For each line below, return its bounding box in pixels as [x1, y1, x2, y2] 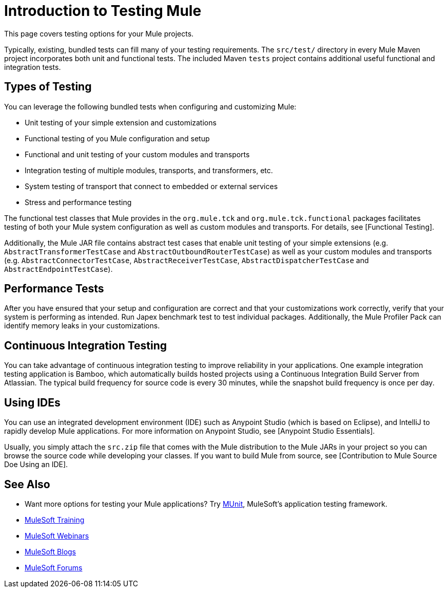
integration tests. [4, 62, 61, 71]
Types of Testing [4, 80, 92, 94]
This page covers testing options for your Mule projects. [4, 29, 194, 38]
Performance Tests [4, 282, 104, 295]
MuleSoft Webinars [25, 531, 89, 540]
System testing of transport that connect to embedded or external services [25, 181, 278, 191]
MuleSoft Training [25, 515, 85, 524]
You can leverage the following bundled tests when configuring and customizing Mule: [4, 102, 297, 111]
